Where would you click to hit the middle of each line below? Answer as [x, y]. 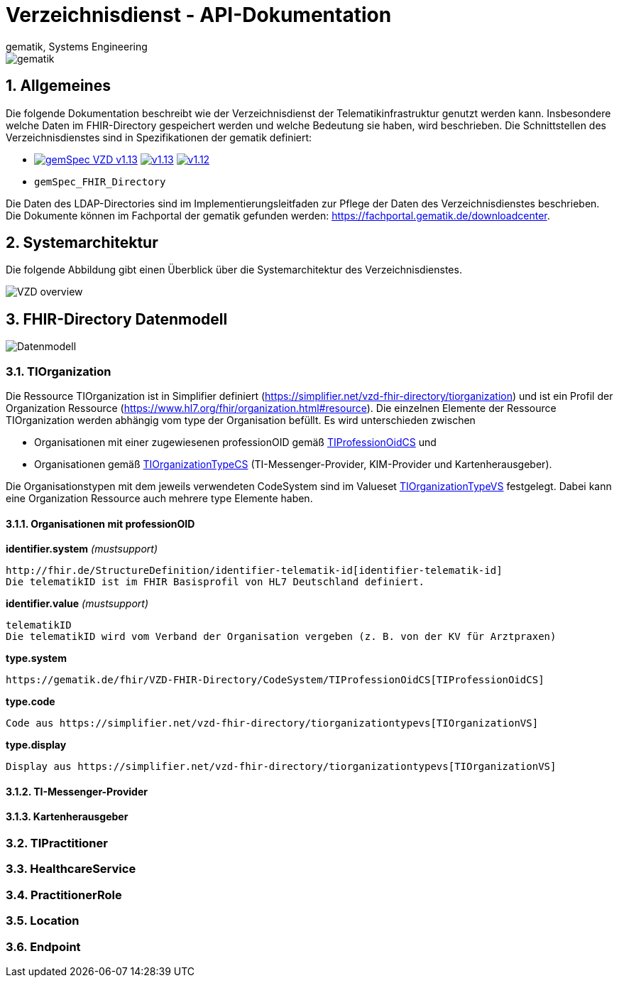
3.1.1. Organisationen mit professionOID [100, 523]
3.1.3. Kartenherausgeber [67, 817]
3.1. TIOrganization [59, 371]
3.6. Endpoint [43, 946]
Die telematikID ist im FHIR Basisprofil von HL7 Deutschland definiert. [215, 582]
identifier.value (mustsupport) [77, 604]
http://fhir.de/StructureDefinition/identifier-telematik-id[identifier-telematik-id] [254, 571]
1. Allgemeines [58, 86]
